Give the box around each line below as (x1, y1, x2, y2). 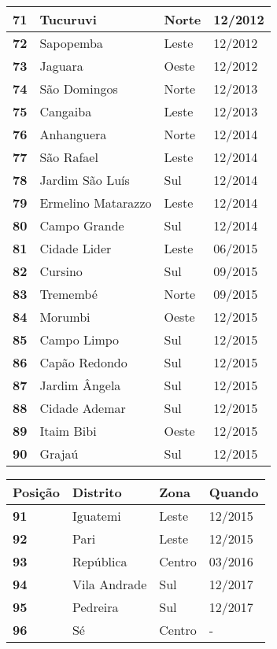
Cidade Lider (39, 239, 112, 257)
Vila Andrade (72, 575, 147, 593)
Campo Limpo (39, 330, 120, 348)
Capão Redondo (39, 353, 127, 371)
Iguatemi (72, 507, 121, 525)
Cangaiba (39, 102, 92, 120)
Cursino (39, 262, 83, 280)
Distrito (72, 483, 122, 501)
